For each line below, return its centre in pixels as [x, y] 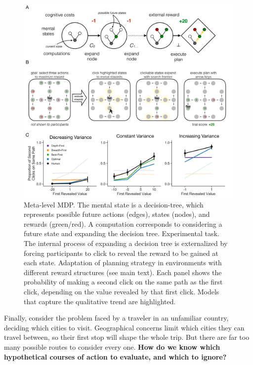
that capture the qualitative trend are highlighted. [100, 301]
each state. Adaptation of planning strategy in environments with [123, 263]
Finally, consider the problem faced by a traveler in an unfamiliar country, [116, 318]
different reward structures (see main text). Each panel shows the [123, 272]
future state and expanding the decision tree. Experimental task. [122, 233]
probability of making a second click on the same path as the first [123, 282]
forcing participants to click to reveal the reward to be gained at [121, 253]
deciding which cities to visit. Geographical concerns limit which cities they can [124, 327]
